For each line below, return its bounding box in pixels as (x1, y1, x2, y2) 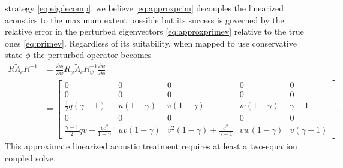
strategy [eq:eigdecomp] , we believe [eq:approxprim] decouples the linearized (5, 2, 284, 14)
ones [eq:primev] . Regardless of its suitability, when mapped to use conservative (5, 36, 297, 49)
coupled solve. (5, 151, 56, 164)
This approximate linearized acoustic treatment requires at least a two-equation (5, 139, 297, 152)
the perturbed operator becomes (33, 48, 152, 61)
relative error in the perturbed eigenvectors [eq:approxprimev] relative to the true (5, 25, 304, 38)
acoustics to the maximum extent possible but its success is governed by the (5, 13, 284, 26)
